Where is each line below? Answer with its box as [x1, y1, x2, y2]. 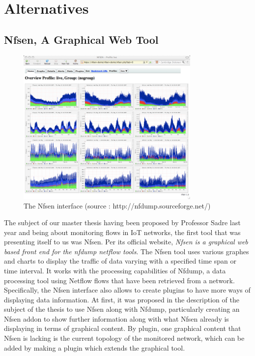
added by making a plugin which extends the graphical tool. [4, 342, 185, 353]
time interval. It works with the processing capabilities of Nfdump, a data [4, 265, 226, 275]
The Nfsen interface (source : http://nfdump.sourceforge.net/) [24, 201, 211, 211]
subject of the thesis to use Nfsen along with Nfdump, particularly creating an [4, 304, 240, 314]
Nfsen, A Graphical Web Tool [4, 31, 159, 47]
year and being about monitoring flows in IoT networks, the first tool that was [4, 227, 241, 237]
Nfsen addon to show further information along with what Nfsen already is [4, 313, 229, 324]
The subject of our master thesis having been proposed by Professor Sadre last [4, 217, 241, 227]
